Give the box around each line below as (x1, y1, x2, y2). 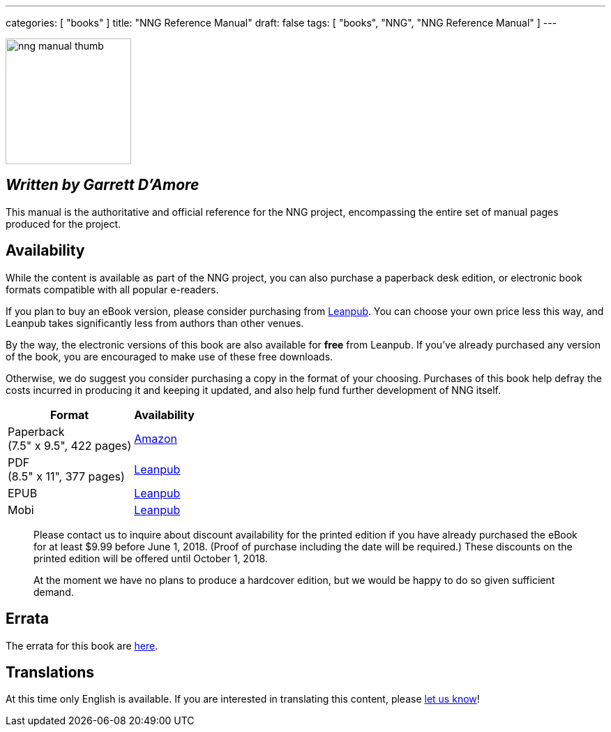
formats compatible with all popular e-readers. (6, 283, 219, 295)
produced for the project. (6, 217, 121, 230)
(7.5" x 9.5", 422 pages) (8, 438, 132, 453)
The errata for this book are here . (6, 639, 158, 652)
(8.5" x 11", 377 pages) (8, 469, 125, 483)
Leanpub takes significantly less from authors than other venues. (6, 316, 304, 329)
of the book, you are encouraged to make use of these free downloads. (6, 350, 333, 363)
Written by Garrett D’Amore (6, 176, 199, 194)
